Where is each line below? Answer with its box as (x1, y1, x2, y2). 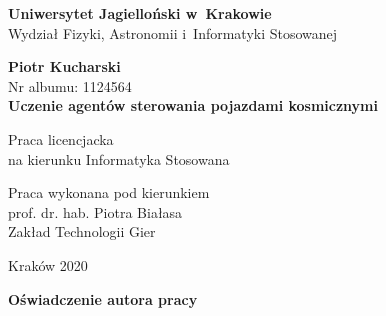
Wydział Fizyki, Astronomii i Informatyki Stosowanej (8, 22, 338, 43)
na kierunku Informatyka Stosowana (8, 148, 230, 169)
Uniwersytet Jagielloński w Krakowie (8, 3, 272, 23)
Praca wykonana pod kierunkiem (8, 182, 210, 203)
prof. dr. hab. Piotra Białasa (8, 201, 183, 222)
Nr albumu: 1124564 (8, 75, 132, 96)
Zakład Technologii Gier (8, 221, 156, 242)
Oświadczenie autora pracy (8, 288, 198, 309)
